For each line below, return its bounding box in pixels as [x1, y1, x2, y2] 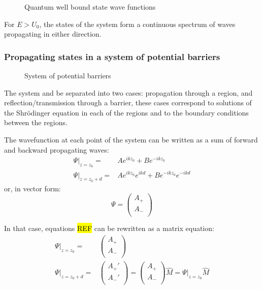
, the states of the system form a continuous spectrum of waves [39, 18, 236, 29]
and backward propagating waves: [4, 144, 109, 155]
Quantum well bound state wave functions [24, 2, 156, 12]
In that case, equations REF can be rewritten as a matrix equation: [4, 223, 214, 234]
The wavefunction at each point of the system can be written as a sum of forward [4, 134, 258, 144]
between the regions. [4, 117, 68, 128]
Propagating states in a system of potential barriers [4, 50, 220, 63]
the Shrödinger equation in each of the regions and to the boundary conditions [4, 107, 249, 118]
